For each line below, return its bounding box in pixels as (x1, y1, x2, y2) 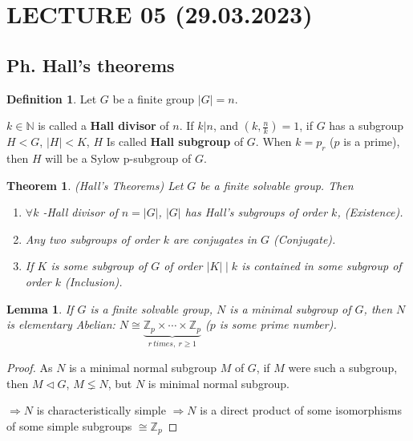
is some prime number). (219, 316, 337, 333)
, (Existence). (337, 204, 403, 220)
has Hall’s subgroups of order (184, 204, 328, 220)
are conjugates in (173, 230, 257, 247)
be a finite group (112, 90, 195, 107)
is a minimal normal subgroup (69, 359, 217, 376)
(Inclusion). (64, 273, 123, 289)
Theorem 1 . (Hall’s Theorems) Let (6, 176, 184, 193)
